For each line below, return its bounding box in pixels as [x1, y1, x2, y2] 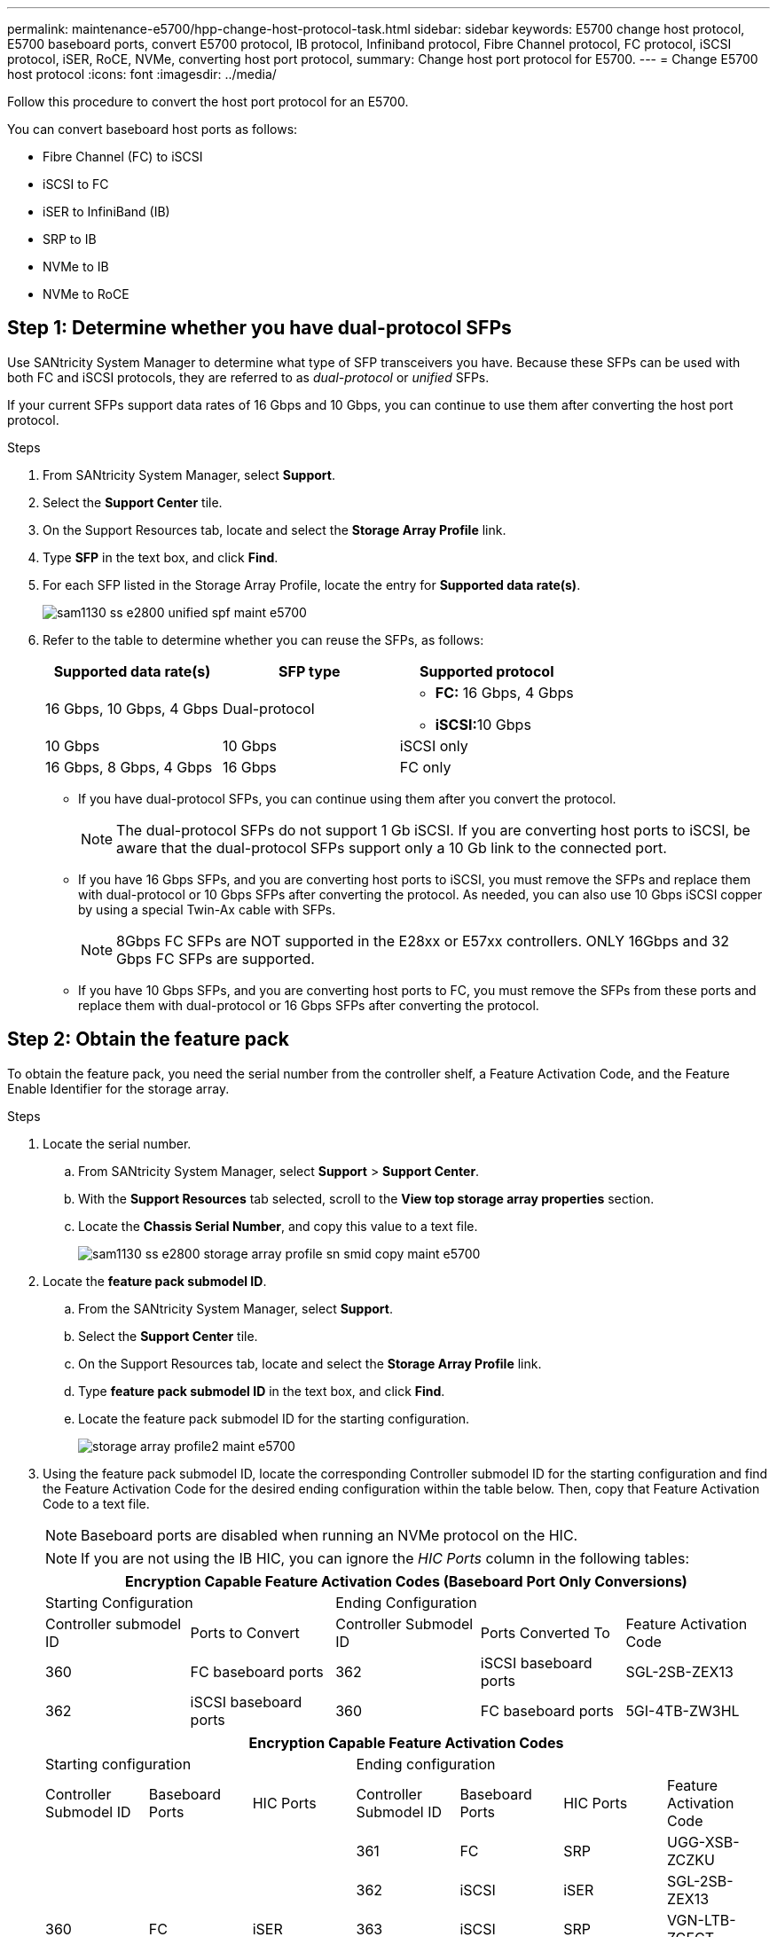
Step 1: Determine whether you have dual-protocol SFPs [7, 317, 512, 340]
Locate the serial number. [43, 1135, 192, 1151]
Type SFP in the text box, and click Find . [43, 549, 279, 565]
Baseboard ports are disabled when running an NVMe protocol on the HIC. [81, 1525, 578, 1544]
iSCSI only [399, 736, 468, 755]
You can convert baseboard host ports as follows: [7, 122, 298, 137]
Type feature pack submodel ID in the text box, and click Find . [78, 1383, 445, 1399]
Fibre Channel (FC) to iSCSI [43, 149, 203, 164]
